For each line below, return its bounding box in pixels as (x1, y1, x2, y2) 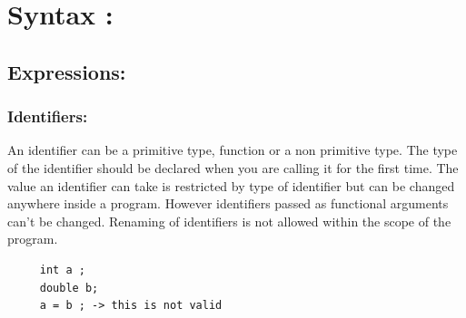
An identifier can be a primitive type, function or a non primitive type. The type (7, 140, 458, 159)
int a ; (39, 263, 85, 276)
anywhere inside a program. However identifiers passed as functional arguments (7, 194, 449, 213)
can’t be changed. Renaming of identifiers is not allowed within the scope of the (7, 211, 451, 230)
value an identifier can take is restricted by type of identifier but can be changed (7, 176, 455, 195)
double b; (39, 281, 99, 294)
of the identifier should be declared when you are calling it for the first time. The (7, 158, 459, 177)
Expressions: (7, 57, 126, 85)
